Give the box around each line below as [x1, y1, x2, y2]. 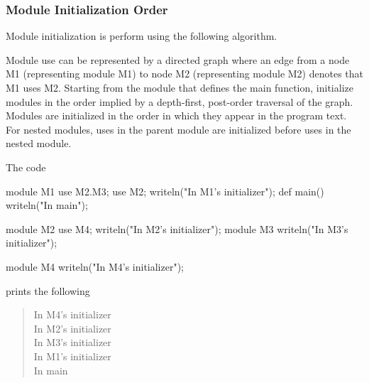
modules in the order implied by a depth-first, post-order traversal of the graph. [6, 94, 353, 109]
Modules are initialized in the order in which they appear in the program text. [6, 108, 347, 123]
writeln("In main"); [6, 198, 88, 212]
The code [6, 159, 46, 174]
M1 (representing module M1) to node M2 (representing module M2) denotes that [6, 66, 364, 81]
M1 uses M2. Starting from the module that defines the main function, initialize [6, 80, 353, 95]
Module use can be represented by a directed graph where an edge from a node [6, 52, 350, 67]
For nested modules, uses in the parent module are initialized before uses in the [6, 122, 351, 136]
